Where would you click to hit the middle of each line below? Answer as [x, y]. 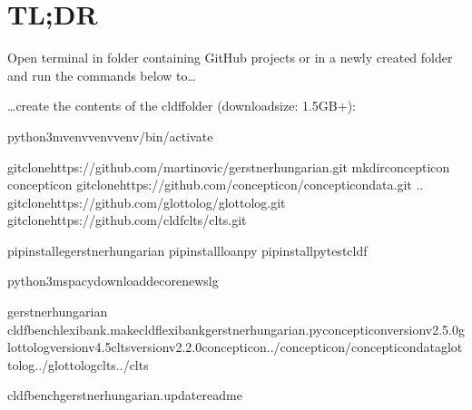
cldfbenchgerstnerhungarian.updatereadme [125, 395]
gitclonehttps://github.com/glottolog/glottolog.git [147, 202]
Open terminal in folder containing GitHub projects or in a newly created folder [230, 58]
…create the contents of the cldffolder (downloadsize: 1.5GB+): [182, 106]
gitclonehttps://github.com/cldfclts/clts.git [127, 220]
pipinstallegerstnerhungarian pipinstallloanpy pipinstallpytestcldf [187, 250]
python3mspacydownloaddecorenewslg [113, 281]
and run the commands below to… [102, 75]
